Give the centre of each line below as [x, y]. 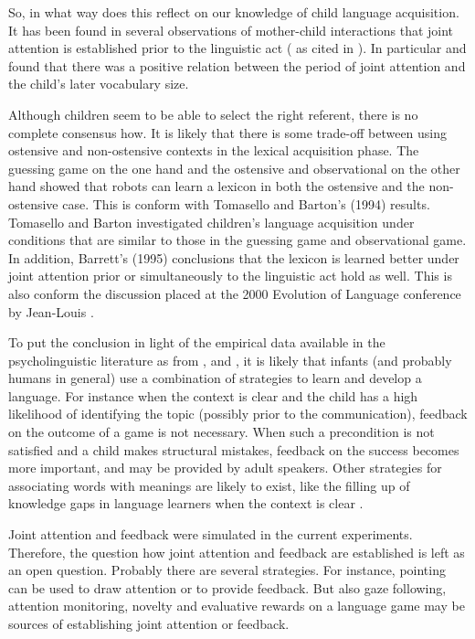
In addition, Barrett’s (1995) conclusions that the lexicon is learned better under [234, 257]
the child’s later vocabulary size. [99, 84]
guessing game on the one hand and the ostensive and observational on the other [234, 168]
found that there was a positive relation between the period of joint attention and [237, 65]
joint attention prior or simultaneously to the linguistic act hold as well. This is [230, 276]
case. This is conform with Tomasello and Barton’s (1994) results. [246, 203]
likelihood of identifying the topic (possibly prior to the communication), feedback [238, 414]
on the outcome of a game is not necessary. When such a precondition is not [222, 432]
